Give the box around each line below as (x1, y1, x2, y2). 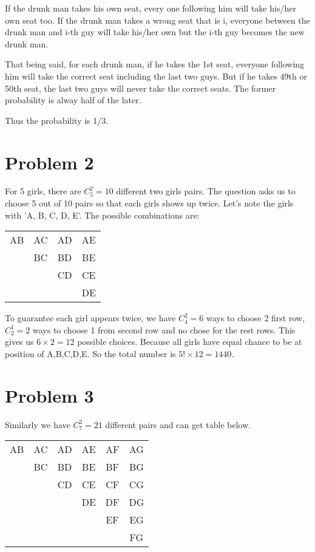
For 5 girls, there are (5, 185, 81, 197)
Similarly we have (5, 418, 70, 431)
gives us (5, 335, 34, 348)
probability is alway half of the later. (5, 94, 141, 106)
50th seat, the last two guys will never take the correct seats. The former (5, 81, 276, 94)
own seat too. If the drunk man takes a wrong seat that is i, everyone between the (5, 13, 310, 26)
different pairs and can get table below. (105, 418, 251, 431)
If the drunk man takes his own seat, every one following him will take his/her (5, 2, 296, 14)
